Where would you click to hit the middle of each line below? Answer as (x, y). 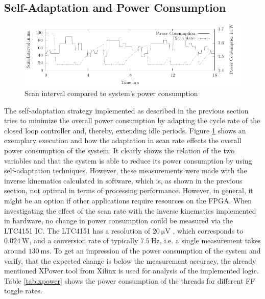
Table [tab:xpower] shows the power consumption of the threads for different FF (130, 280)
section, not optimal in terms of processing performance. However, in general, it (129, 190)
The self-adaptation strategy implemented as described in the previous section (126, 110)
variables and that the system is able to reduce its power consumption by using (128, 160)
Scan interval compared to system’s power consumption (111, 93)
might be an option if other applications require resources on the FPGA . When (128, 201)
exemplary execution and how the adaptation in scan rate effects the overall (123, 140)
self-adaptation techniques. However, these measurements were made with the (126, 170)
